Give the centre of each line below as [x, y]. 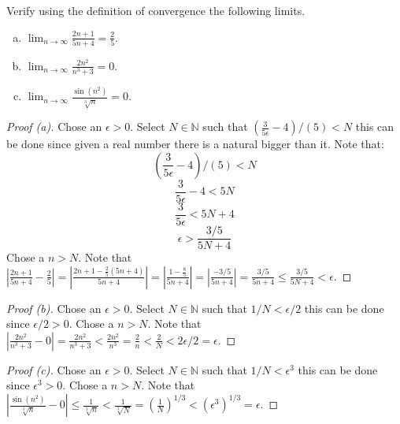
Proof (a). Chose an [54, 126]
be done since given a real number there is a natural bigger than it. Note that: [195, 144]
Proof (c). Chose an [54, 369]
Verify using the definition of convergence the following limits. [156, 10]
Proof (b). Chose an [54, 308]
